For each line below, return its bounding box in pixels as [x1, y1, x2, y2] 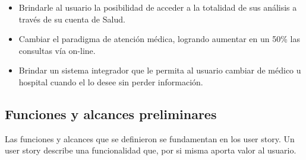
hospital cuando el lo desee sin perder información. [18, 75, 203, 88]
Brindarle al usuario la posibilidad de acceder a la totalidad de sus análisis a [18, 1, 297, 13]
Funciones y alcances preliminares [5, 104, 217, 123]
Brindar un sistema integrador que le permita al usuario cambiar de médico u [18, 64, 301, 76]
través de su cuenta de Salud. [18, 12, 125, 25]
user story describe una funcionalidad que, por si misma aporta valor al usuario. [5, 144, 296, 156]
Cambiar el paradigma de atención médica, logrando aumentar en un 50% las [18, 33, 300, 45]
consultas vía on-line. [18, 44, 96, 56]
